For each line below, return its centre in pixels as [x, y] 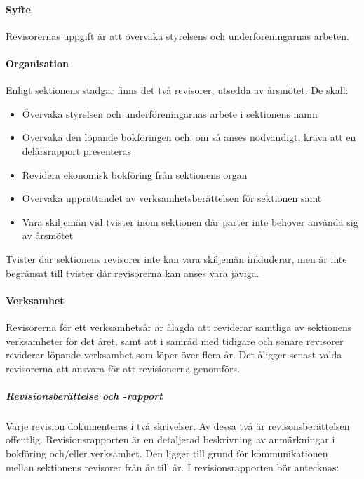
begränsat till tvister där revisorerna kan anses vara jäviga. [133, 272]
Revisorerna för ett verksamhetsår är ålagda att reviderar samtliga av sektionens [179, 326]
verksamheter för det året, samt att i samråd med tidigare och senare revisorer [175, 340]
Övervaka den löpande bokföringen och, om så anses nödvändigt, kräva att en [189, 137]
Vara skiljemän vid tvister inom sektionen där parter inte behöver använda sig [190, 221]
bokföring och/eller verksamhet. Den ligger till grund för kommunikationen [167, 453]
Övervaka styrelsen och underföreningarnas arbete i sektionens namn [170, 113]
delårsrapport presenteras [77, 150]
